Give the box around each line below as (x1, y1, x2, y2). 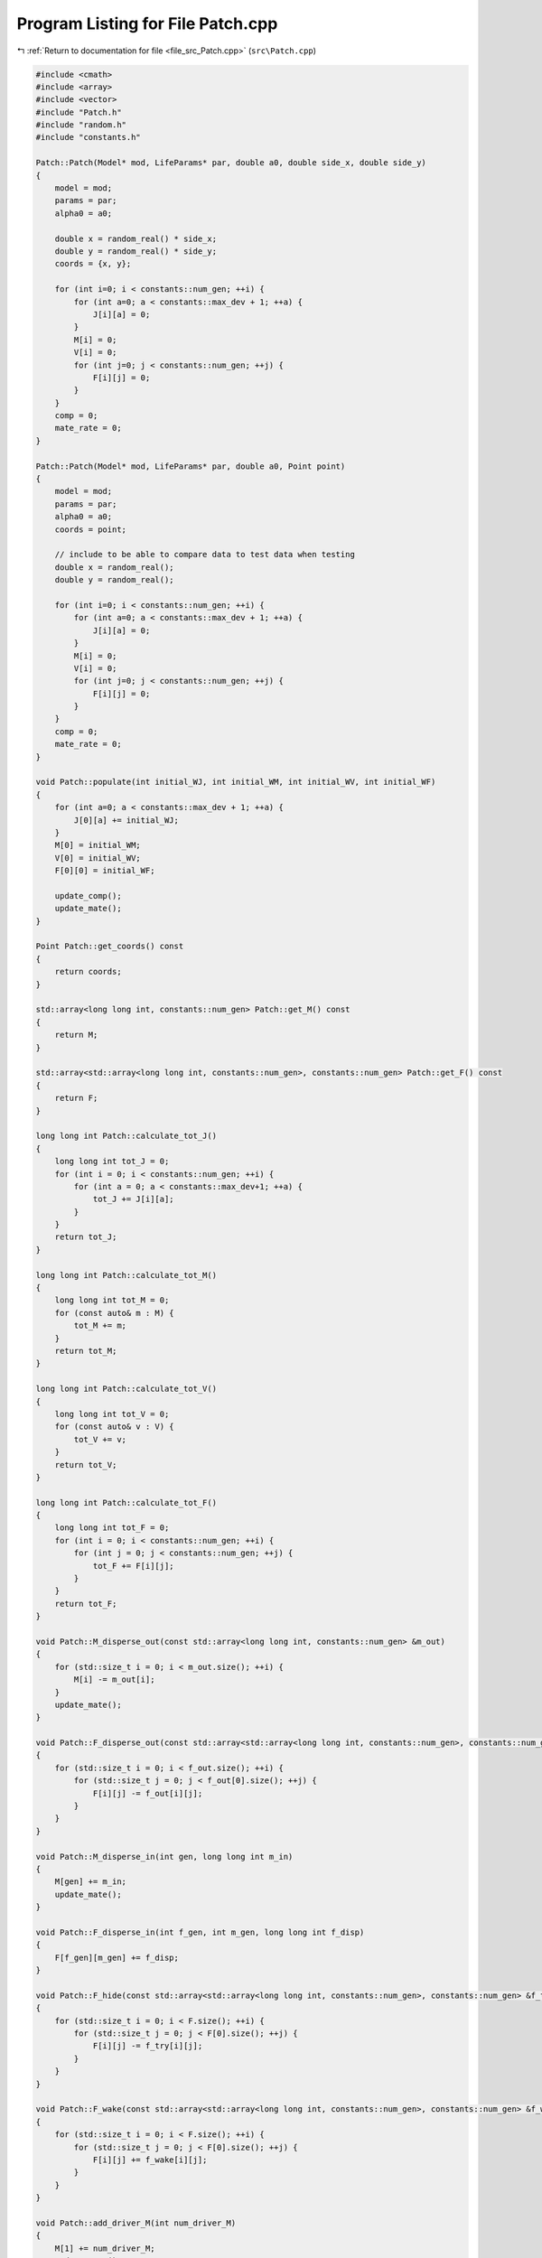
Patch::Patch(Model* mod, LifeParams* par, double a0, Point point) (35, 461, 346, 471)
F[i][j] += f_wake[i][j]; (92, 2154, 208, 2165)
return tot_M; (54, 1346, 117, 1356)
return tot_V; (54, 1460, 117, 1470)
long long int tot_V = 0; (54, 1409, 170, 1419)
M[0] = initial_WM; (54, 840, 142, 851)
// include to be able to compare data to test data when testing (54, 549, 356, 560)
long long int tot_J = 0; (54, 1156, 170, 1167)
